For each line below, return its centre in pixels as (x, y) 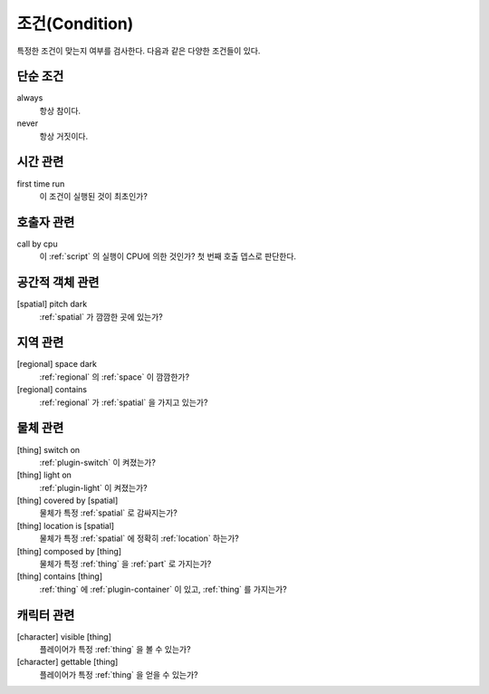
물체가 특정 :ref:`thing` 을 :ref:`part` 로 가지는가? (125, 564)
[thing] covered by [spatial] (67, 501)
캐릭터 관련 (46, 615)
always (30, 98)
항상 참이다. (60, 111)
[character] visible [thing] (64, 636)
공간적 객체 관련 (58, 282)
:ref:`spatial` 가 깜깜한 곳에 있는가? (101, 316)
